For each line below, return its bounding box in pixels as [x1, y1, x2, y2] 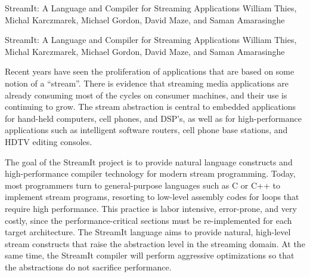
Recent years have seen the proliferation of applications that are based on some [5, 65, 294, 78]
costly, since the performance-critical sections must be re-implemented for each [5, 214, 292, 226]
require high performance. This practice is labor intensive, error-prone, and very [5, 202, 297, 214]
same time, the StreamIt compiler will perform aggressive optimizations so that [5, 249, 294, 261]
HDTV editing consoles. [5, 135, 92, 147]
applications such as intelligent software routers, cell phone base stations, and [5, 124, 288, 136]
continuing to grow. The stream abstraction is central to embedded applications [5, 100, 296, 113]
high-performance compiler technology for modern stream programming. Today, [5, 167, 296, 180]
